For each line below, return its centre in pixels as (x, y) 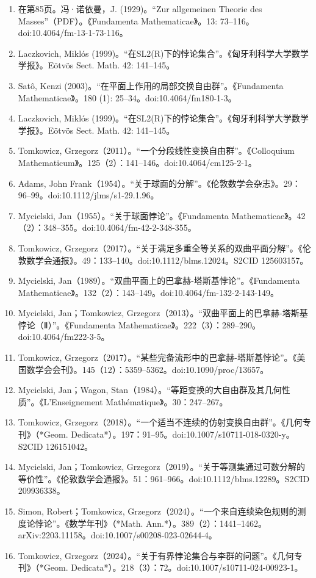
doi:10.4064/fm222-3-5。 (64, 337)
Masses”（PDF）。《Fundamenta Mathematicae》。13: (118, 20)
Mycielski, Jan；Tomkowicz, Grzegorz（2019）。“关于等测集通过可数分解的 (161, 467)
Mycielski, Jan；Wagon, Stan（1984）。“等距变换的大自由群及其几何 (150, 390)
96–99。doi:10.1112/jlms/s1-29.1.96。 (88, 195)
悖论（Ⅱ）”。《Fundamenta (67, 324)
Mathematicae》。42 (268, 215)
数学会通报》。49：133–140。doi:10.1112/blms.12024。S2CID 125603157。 (167, 260)
